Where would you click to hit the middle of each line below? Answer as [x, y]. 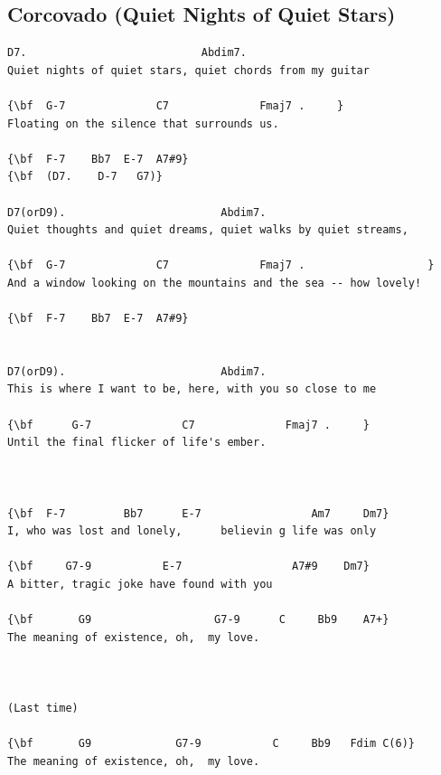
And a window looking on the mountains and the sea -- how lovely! [215, 283]
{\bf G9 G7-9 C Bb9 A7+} [198, 620]
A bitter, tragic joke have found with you [140, 585]
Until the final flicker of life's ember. [137, 443]
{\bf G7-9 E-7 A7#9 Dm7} [188, 567]
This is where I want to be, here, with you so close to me [192, 389]
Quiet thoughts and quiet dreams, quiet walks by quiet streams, [208, 230]
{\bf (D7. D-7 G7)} [85, 177]
